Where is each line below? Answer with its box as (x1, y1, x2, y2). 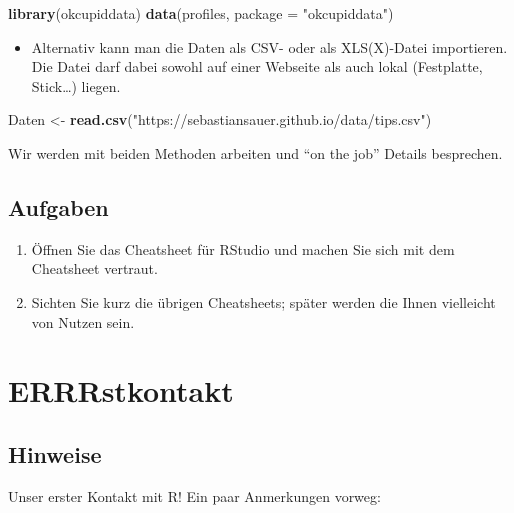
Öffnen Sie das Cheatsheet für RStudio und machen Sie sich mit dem (31, 238, 455, 259)
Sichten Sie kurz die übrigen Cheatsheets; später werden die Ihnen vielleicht (31, 291, 496, 312)
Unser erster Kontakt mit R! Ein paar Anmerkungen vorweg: (8, 485, 381, 506)
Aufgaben (8, 191, 109, 222)
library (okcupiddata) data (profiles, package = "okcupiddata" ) (8, 3, 394, 23)
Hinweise (8, 438, 102, 469)
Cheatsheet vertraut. (31, 258, 158, 279)
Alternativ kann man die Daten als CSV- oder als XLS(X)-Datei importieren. (31, 36, 508, 57)
